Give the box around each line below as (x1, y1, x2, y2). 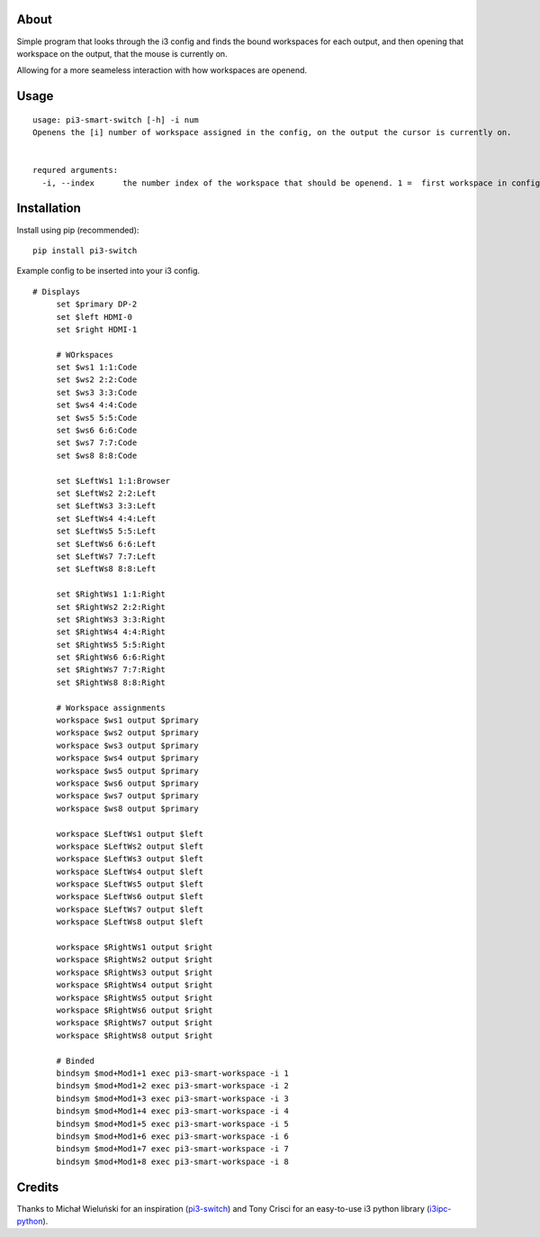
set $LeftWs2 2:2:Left (56, 487, 157, 498)
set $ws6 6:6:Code (56, 425, 138, 436)
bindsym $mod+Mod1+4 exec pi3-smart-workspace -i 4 (56, 1106, 290, 1116)
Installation (16, 201, 81, 216)
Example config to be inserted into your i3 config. (16, 266, 201, 277)
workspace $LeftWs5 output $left (56, 879, 204, 889)
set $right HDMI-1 (56, 324, 138, 334)
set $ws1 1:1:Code (56, 362, 138, 373)
